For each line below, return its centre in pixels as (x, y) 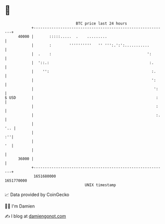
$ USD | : (82, 98)
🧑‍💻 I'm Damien (20, 206)
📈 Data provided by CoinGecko (37, 195)
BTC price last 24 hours (101, 23)
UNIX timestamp (100, 185)
